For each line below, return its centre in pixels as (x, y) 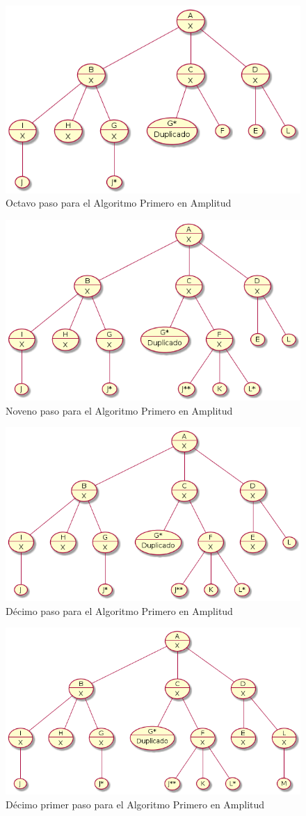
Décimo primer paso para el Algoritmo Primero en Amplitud (135, 804)
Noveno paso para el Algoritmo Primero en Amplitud (119, 410)
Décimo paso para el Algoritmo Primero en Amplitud (119, 610)
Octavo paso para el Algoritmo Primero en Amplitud (119, 203)
